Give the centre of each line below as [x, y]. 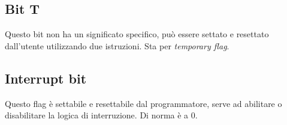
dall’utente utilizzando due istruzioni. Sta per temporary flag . [117, 45]
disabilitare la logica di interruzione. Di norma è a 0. [101, 115]
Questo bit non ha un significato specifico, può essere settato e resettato [137, 34]
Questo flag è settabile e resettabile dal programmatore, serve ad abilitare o [143, 103]
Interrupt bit [46, 78]
